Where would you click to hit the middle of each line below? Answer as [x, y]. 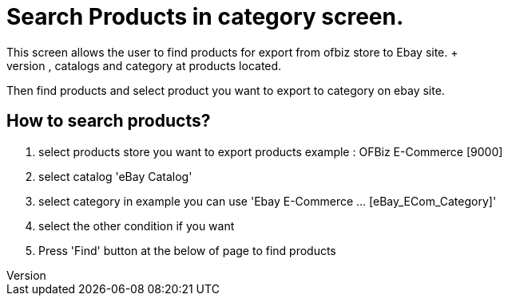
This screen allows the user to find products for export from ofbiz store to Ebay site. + [232, 52]
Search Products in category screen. [205, 17]
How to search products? [109, 121]
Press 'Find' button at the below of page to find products [187, 250]
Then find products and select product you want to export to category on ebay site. [226, 90]
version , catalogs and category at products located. [144, 65]
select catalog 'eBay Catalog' [115, 176]
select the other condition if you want [137, 226]
